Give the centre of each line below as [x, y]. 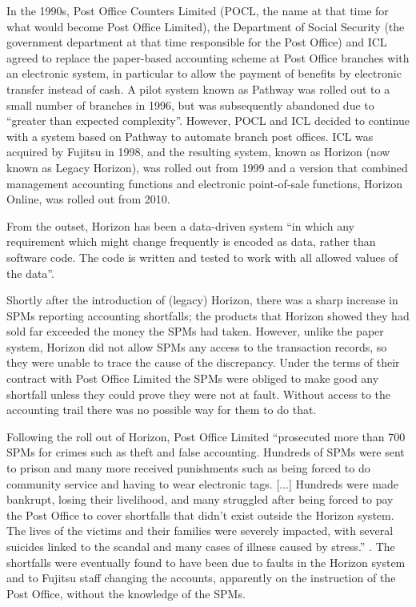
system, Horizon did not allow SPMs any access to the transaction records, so [197, 346]
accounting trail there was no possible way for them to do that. [162, 410]
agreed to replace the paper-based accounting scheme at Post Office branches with [208, 57]
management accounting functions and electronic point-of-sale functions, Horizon [204, 183]
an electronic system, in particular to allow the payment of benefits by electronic [204, 73]
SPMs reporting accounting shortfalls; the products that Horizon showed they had [208, 315]
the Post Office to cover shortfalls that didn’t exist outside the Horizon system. [200, 515]
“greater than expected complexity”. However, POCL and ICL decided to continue [208, 121]
